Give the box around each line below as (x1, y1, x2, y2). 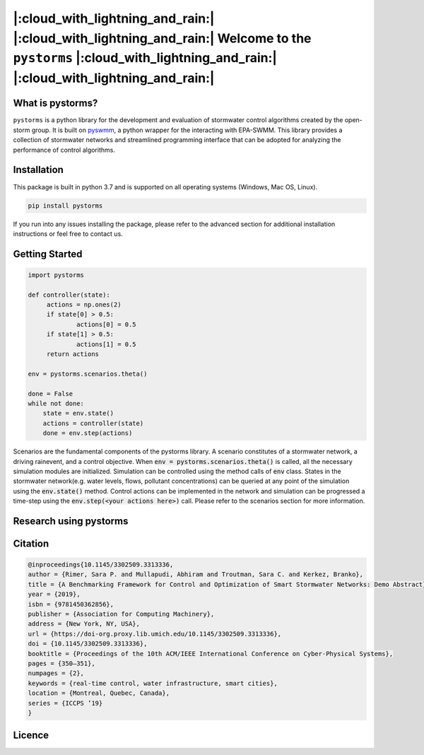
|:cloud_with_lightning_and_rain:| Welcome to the (13, 30, 312, 46)
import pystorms (28, 271, 85, 279)
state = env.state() (42, 410, 114, 417)
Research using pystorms (13, 515, 129, 527)
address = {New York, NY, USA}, (28, 620, 141, 628)
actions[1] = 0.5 (76, 340, 137, 348)
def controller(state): (28, 290, 111, 299)
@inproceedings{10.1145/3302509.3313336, (28, 561, 174, 569)
